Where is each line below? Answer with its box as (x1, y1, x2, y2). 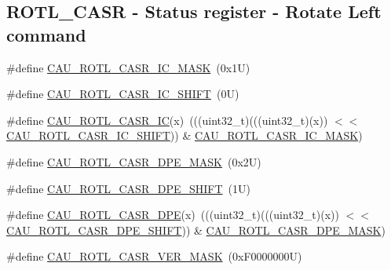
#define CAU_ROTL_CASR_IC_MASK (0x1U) (6, 59, 250, 75)
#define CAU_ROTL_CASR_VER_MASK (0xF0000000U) (6, 248, 302, 265)
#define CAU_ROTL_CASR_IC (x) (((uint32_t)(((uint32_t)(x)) (6, 111, 328, 128)
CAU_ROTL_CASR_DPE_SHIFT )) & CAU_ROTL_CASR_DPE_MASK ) (6, 221, 386, 238)
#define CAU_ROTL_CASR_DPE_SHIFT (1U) (6, 180, 250, 196)
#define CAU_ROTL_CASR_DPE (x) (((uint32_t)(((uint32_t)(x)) (6, 206, 339, 223)
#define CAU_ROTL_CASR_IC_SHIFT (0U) (6, 86, 239, 102)
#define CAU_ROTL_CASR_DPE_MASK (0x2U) (6, 153, 261, 170)
